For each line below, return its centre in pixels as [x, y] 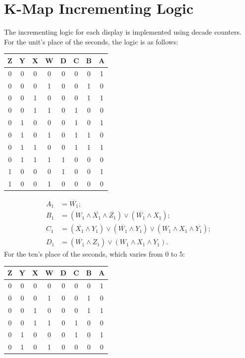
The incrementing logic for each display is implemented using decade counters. [123, 32]
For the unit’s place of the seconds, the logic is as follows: [91, 41]
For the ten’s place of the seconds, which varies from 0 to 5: [95, 254]
